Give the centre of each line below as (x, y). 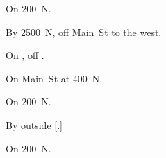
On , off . (25, 55)
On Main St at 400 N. (54, 78)
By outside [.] (34, 124)
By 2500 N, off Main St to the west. (84, 32)
